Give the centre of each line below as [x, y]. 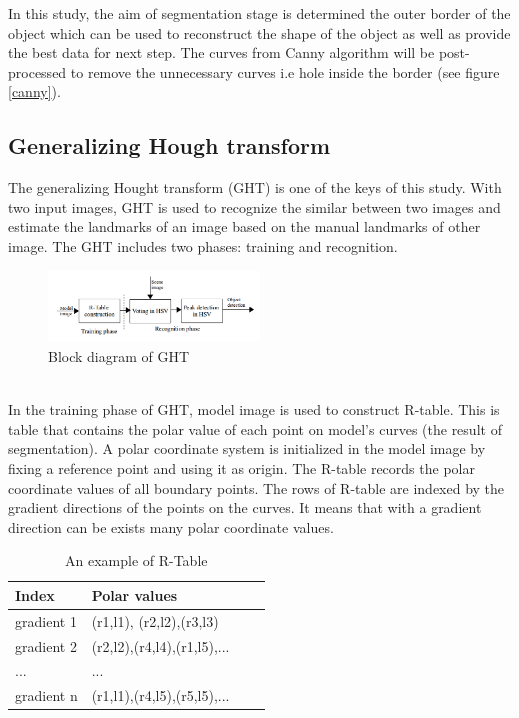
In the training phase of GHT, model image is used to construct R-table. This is [254, 409]
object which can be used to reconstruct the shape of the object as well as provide [259, 32]
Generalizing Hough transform [169, 145]
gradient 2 [46, 645]
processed [37, 71]
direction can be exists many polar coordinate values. [171, 526]
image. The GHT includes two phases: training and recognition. [203, 245]
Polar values [134, 594]
